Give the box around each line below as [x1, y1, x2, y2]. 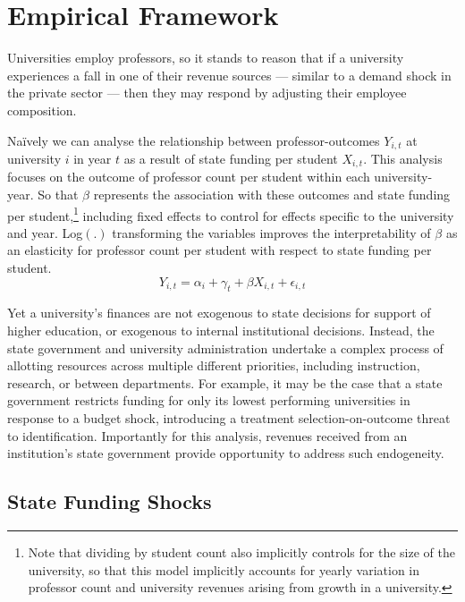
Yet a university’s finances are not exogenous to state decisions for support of [7, 303, 431, 322]
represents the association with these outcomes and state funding [93, 185, 451, 203]
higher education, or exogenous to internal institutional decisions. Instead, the [7, 321, 435, 340]
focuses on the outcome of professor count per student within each [7, 167, 370, 186]
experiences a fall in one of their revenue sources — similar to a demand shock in [7, 65, 452, 84]
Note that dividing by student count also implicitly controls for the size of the [28, 542, 455, 561]
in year [73, 148, 112, 167]
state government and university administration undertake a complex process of [7, 338, 444, 357]
